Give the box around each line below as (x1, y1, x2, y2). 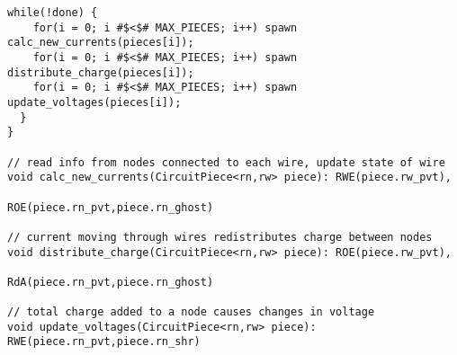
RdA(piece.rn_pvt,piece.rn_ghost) (7, 275, 214, 288)
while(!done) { (7, 6, 98, 19)
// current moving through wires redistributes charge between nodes (7, 230, 433, 244)
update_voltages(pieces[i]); (7, 95, 182, 109)
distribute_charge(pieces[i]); (7, 66, 194, 79)
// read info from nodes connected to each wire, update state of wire (7, 155, 445, 169)
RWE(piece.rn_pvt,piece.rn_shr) (7, 335, 201, 349)
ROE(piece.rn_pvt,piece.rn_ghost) (7, 200, 214, 214)
